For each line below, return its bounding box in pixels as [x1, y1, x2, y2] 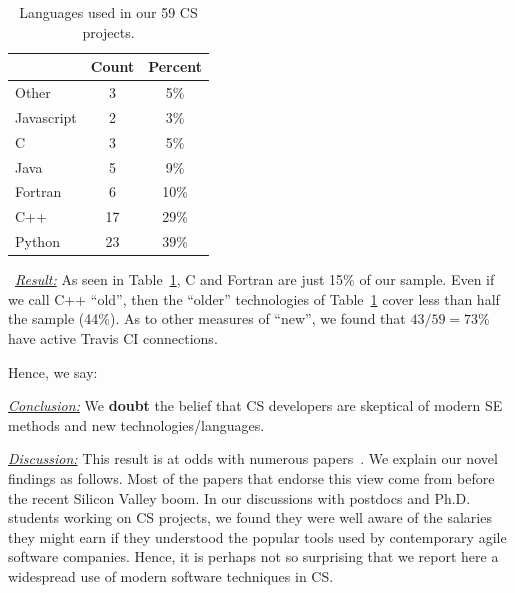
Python [15, 231, 60, 252]
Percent [148, 56, 203, 77]
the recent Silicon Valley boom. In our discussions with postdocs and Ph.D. [8, 487, 471, 508]
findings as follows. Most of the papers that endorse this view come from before [8, 467, 495, 488]
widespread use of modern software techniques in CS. [8, 565, 334, 586]
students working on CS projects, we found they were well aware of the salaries [8, 507, 492, 528]
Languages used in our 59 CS [19, 2, 198, 22]
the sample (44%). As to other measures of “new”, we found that [8, 308, 406, 329]
